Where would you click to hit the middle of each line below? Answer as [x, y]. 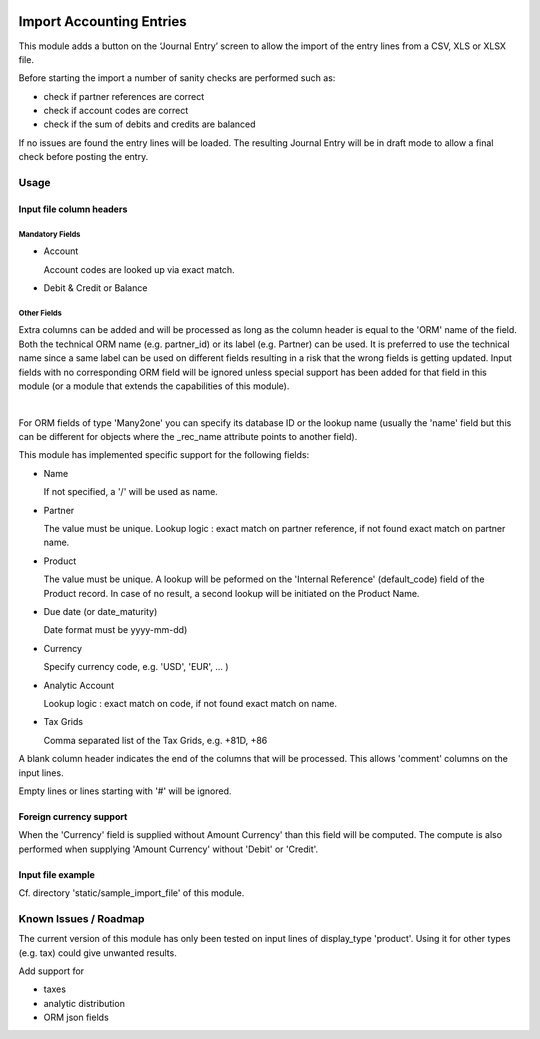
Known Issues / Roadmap [81, 918]
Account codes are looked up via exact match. [139, 269]
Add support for [51, 971]
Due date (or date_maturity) [100, 611]
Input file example [56, 874]
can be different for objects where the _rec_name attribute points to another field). [188, 437]
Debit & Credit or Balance [95, 287]
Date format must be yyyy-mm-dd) [115, 630]
